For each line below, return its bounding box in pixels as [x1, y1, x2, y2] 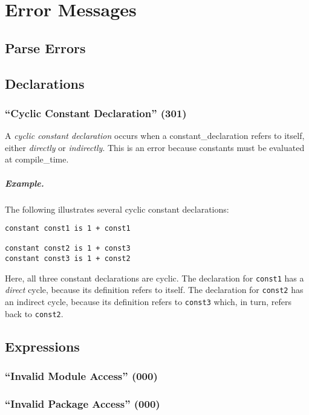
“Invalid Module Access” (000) [5, 368, 158, 384]
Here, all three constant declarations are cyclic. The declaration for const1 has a [5, 271, 304, 284]
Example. [5, 176, 44, 189]
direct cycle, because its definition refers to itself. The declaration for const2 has [5, 283, 304, 296]
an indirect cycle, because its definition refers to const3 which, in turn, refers [5, 295, 292, 308]
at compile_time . [5, 153, 69, 166]
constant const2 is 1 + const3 [5, 244, 131, 253]
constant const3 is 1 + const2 [5, 254, 131, 263]
